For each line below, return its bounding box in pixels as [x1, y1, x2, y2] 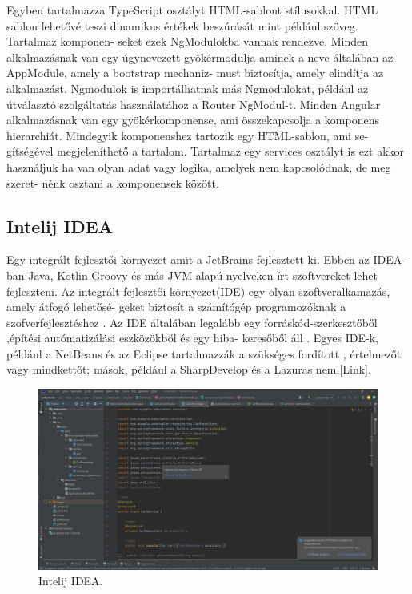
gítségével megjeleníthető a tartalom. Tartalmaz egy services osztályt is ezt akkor [6, 143, 405, 160]
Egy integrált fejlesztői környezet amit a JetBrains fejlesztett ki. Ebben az [6, 251, 370, 268]
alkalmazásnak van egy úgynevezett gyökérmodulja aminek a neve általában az [6, 48, 394, 65]
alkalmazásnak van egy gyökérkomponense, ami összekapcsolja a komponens [6, 111, 379, 128]
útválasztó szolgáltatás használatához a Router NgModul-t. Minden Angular [6, 95, 381, 112]
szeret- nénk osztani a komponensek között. [6, 174, 219, 191]
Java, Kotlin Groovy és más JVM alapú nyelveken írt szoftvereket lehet [28, 266, 378, 283]
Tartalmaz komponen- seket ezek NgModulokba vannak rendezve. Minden [6, 33, 369, 50]
